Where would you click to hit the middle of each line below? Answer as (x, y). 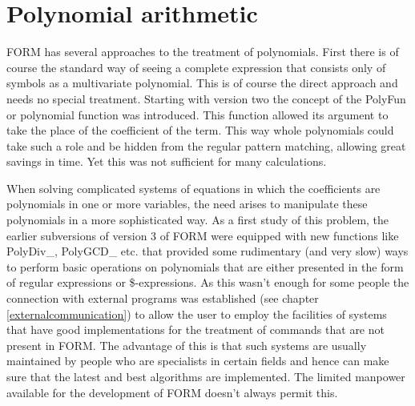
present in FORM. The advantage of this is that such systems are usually (187, 345)
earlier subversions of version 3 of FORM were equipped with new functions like (203, 235)
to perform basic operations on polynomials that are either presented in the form (205, 266)
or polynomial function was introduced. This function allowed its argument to (197, 114)
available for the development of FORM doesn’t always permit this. (172, 392)
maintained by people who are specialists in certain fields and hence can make (198, 361)
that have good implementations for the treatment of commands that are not (195, 330)
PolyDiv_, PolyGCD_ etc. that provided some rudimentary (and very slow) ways (207, 251)
